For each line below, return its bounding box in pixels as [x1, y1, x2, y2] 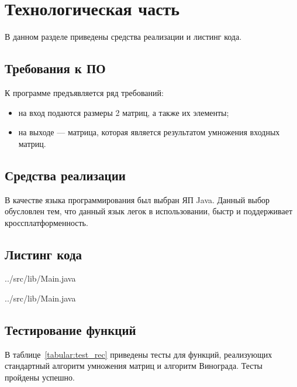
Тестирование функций [5, 321, 136, 339]
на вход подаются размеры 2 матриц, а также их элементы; [18, 106, 229, 118]
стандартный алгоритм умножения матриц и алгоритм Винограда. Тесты [5, 359, 263, 372]
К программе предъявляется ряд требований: [5, 86, 164, 98]
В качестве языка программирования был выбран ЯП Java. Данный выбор [5, 193, 270, 206]
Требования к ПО [5, 59, 106, 77]
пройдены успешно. [5, 371, 75, 383]
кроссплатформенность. [5, 216, 88, 228]
